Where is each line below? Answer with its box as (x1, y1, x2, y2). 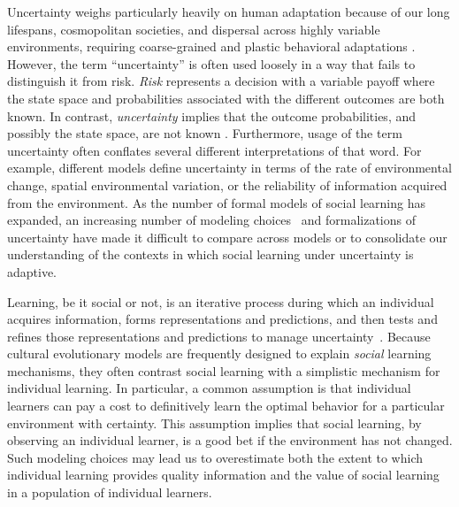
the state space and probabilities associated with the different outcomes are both (7, 88, 445, 107)
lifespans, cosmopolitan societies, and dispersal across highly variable (7, 19, 380, 38)
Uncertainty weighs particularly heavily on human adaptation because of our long (7, 3, 450, 20)
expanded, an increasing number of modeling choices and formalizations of (7, 211, 416, 229)
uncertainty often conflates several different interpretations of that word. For (7, 141, 422, 159)
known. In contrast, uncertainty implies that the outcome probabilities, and (7, 106, 417, 125)
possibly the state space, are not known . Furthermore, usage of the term (7, 124, 402, 142)
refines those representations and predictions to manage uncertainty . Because (7, 326, 431, 345)
